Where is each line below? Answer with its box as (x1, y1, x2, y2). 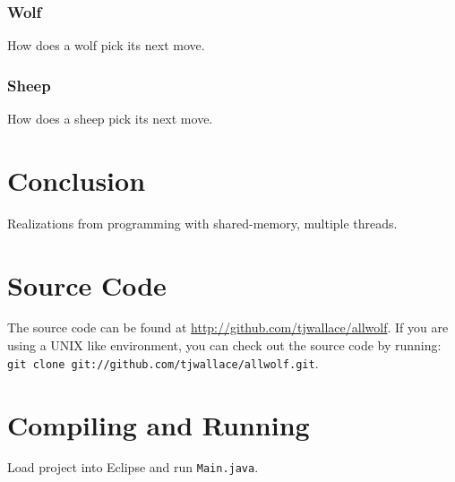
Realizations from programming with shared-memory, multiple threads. (7, 213, 398, 232)
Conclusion (7, 161, 146, 198)
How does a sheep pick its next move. (7, 109, 213, 128)
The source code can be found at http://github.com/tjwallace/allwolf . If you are (7, 318, 449, 337)
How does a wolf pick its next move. (7, 36, 205, 55)
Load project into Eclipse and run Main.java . (7, 458, 259, 477)
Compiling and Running (7, 406, 310, 443)
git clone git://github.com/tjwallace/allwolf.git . (7, 353, 319, 372)
